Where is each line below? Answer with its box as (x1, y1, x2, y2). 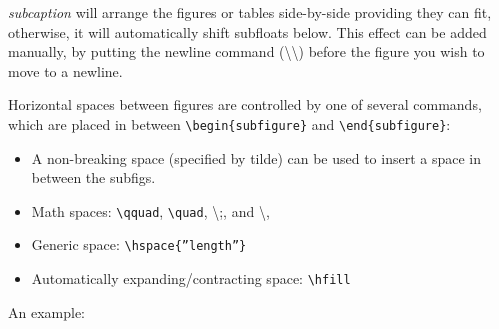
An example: (8, 301, 85, 322)
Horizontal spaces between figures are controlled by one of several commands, (8, 94, 482, 115)
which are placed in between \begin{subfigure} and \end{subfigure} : (8, 113, 451, 134)
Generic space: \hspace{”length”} (31, 234, 247, 255)
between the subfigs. (31, 167, 156, 188)
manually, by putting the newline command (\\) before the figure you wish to (8, 41, 485, 62)
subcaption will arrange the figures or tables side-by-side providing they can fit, (8, 2, 492, 22)
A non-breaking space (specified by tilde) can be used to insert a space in (31, 147, 482, 168)
